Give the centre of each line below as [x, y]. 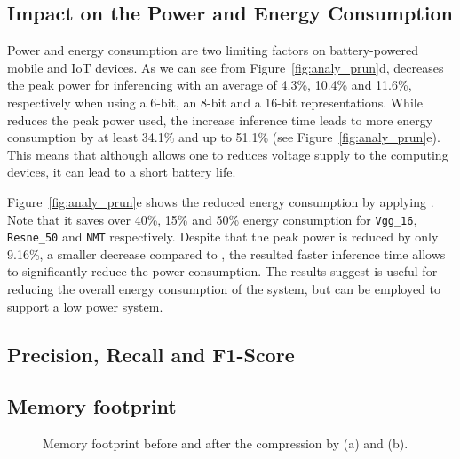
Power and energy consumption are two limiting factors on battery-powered [213, 50]
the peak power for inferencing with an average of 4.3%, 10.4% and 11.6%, [210, 85]
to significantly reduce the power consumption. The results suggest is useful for [222, 271]
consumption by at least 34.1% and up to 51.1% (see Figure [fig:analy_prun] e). [224, 137]
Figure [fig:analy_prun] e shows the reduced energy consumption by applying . [221, 201]
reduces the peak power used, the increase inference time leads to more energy [220, 119]
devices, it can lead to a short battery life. [122, 172]
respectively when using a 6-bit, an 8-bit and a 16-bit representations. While [215, 102]
